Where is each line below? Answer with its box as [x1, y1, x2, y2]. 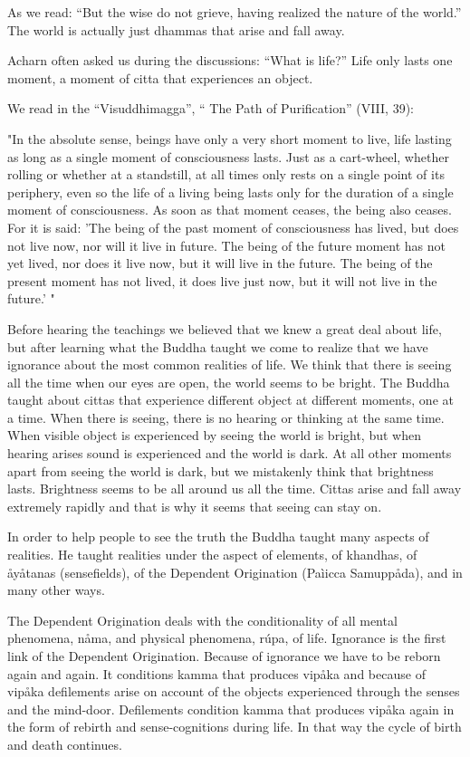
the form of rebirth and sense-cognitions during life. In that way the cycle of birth [7, 717, 462, 736]
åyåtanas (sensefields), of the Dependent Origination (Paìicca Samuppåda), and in [7, 562, 463, 581]
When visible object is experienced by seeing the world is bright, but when [7, 426, 421, 445]
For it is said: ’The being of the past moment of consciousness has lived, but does [7, 217, 459, 236]
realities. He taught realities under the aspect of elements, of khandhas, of [7, 545, 417, 564]
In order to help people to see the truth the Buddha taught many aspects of [7, 527, 429, 546]
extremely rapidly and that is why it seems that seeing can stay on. [7, 496, 382, 515]
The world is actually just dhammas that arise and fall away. [7, 20, 345, 39]
